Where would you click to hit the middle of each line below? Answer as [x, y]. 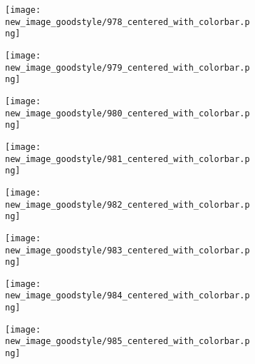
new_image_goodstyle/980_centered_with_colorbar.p [127, 113]
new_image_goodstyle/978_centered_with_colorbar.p [127, 22]
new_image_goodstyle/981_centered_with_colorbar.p [127, 159]
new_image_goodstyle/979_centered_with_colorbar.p [127, 67]
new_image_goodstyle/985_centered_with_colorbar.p [127, 342]
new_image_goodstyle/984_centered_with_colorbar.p [127, 296]
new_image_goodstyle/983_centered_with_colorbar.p [127, 250]
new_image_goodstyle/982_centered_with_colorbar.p [127, 204]
